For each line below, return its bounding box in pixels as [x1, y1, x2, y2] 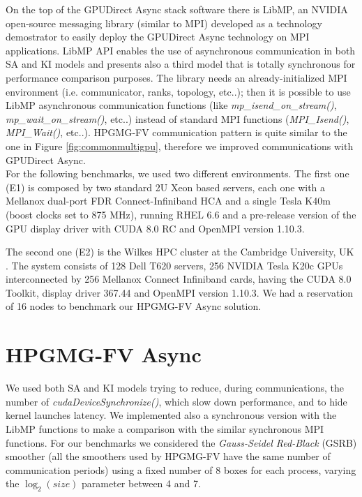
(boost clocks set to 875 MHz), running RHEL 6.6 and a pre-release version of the [6, 207, 356, 221]
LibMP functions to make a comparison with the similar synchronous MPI [6, 421, 324, 436]
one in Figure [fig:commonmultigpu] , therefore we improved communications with [6, 138, 354, 153]
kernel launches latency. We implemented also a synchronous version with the [6, 408, 337, 422]
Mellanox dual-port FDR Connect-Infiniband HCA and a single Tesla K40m [6, 193, 331, 208]
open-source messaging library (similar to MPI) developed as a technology [6, 15, 322, 30]
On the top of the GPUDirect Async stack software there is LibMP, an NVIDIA [6, 2, 348, 16]
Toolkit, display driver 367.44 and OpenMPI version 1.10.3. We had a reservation [6, 285, 354, 299]
